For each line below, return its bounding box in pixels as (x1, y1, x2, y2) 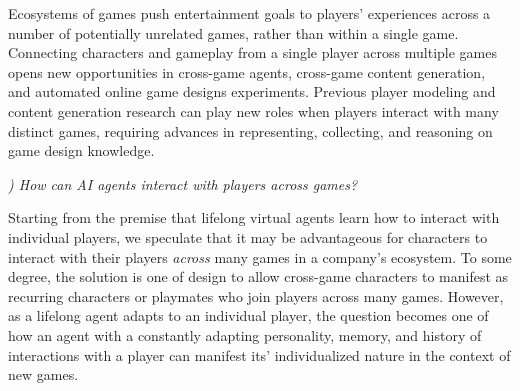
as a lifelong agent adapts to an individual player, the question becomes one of (8, 305, 489, 326)
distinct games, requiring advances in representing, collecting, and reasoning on (8, 120, 493, 141)
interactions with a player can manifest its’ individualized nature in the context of (8, 344, 511, 365)
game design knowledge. (8, 140, 155, 161)
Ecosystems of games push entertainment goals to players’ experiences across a (8, 3, 491, 23)
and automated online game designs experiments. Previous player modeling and (8, 81, 496, 102)
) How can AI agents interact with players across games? (8, 173, 358, 194)
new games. (8, 364, 79, 385)
